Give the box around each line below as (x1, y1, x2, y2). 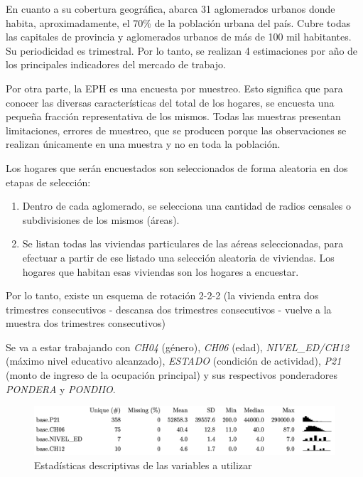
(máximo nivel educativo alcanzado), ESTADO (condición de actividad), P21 (6, 353, 342, 368)
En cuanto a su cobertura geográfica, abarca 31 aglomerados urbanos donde (6, 1, 335, 16)
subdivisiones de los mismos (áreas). (22, 212, 180, 227)
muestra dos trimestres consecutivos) (6, 316, 166, 331)
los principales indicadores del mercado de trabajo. (6, 57, 226, 72)
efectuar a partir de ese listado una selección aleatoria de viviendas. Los (22, 250, 335, 264)
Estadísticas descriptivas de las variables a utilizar (34, 457, 252, 472)
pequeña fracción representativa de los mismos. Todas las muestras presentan (6, 109, 341, 124)
